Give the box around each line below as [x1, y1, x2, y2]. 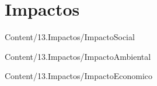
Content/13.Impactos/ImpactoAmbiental [5, 50, 151, 62]
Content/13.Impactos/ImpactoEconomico [5, 70, 153, 82]
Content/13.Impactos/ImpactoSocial [5, 31, 135, 43]
